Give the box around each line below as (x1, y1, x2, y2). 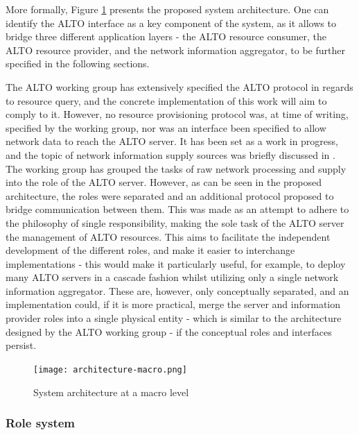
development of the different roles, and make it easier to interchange (6, 243, 295, 257)
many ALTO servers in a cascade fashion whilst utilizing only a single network (6, 270, 339, 284)
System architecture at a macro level (33, 384, 189, 399)
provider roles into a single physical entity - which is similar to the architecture (6, 311, 342, 325)
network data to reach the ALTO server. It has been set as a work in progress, (6, 134, 338, 148)
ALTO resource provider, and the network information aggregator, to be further (6, 42, 345, 57)
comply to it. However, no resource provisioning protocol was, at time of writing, (6, 107, 349, 121)
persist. (6, 338, 37, 352)
